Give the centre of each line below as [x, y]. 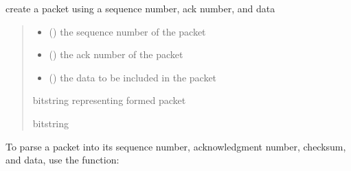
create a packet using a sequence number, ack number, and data [140, 8]
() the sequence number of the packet [127, 31]
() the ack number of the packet [116, 54]
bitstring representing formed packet [109, 100]
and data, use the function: [63, 160]
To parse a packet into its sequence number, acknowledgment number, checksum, [176, 146]
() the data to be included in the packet [133, 77]
